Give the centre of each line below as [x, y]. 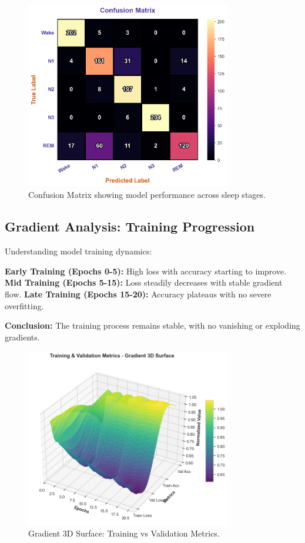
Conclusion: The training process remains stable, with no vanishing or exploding [152, 325]
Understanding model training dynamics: [78, 251]
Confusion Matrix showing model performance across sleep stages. [147, 195]
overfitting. [24, 305]
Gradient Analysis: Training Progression [130, 226]
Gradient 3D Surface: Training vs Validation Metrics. [124, 533]
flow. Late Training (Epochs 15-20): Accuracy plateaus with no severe [138, 294]
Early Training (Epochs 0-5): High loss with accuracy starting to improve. [146, 271]
